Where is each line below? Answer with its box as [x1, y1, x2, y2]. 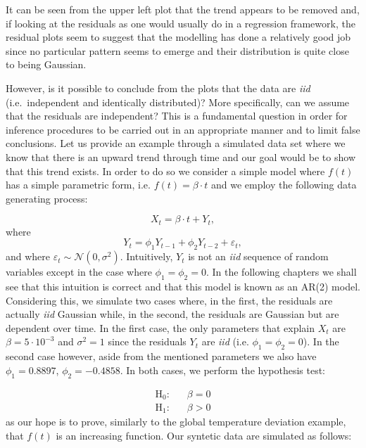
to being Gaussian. [6, 57, 87, 72]
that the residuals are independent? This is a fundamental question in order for [6, 108, 348, 123]
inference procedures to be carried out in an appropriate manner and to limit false [6, 122, 360, 136]
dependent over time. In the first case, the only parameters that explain [6, 320, 315, 335]
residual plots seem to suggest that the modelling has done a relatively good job [6, 30, 351, 44]
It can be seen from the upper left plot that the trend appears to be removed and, [6, 2, 360, 16]
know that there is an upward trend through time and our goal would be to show [6, 149, 355, 164]
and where [6, 249, 51, 264]
